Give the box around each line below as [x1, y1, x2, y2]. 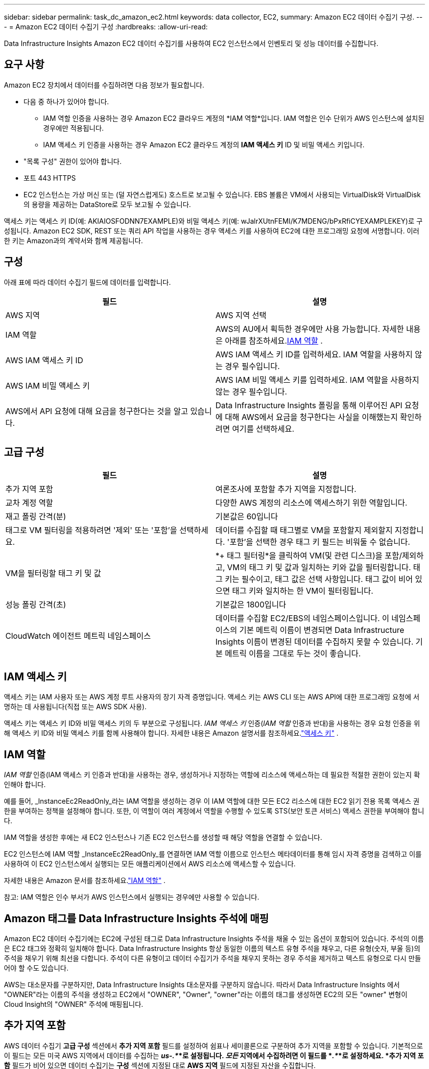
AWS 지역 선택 [215, 310, 267, 320]
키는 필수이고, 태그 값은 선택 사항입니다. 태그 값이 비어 [225, 574, 413, 584]
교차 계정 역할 [5, 497, 53, 508]
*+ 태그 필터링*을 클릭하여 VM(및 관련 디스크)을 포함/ [215, 550, 402, 560]
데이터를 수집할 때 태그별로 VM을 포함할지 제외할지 [215, 525, 393, 535]
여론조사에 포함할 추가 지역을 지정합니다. [215, 484, 357, 494]
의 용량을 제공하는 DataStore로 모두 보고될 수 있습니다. [24, 200, 191, 209]
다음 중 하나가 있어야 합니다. [24, 97, 109, 106]
